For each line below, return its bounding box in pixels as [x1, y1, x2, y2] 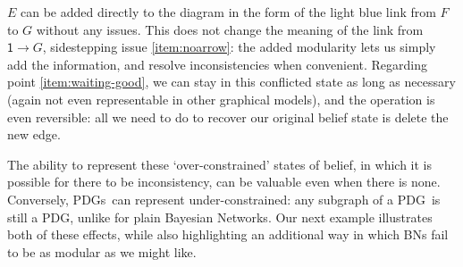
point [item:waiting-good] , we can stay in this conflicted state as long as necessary [7, 72, 456, 91]
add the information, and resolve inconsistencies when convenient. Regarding [7, 54, 428, 73]
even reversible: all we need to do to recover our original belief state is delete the [7, 107, 449, 126]
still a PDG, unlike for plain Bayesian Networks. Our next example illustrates [7, 207, 433, 226]
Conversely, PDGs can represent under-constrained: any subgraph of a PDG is [7, 189, 441, 208]
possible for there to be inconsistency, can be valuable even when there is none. [7, 172, 441, 191]
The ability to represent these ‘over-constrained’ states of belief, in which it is [7, 154, 433, 173]
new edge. [7, 125, 61, 144]
